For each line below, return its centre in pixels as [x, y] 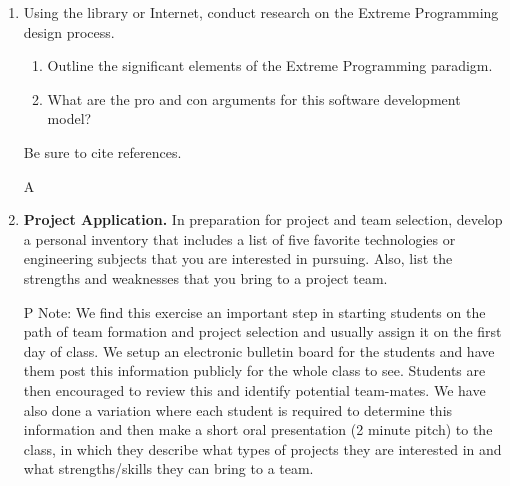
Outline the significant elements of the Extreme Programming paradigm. [270, 65]
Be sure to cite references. [102, 151]
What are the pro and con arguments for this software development [254, 98]
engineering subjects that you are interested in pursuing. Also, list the [238, 258]
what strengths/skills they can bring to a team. [168, 468]
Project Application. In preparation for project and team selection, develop [263, 219]
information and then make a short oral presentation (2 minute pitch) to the [258, 429]
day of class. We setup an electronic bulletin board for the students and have [259, 350]
